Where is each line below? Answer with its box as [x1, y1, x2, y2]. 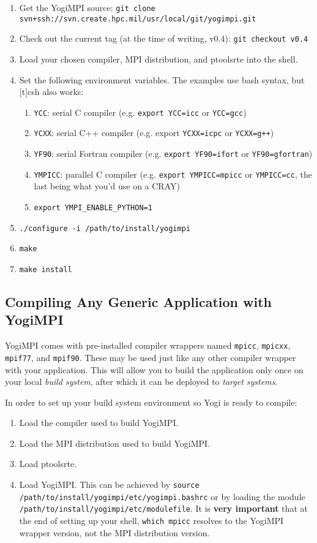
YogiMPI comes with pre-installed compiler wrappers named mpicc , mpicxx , [5, 339, 291, 352]
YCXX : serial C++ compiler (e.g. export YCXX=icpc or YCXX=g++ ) [34, 126, 274, 139]
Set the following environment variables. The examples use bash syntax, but [19, 73, 305, 86]
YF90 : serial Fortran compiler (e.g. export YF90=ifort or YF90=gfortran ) [34, 147, 313, 160]
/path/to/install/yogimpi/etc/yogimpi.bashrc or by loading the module [19, 490, 305, 503]
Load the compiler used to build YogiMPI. [19, 416, 179, 429]
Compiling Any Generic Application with [5, 292, 272, 311]
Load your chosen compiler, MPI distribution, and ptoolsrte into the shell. [19, 52, 298, 65]
